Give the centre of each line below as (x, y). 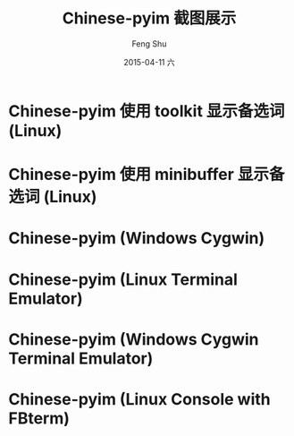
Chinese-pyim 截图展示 (149, 18)
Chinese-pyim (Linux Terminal (123, 279)
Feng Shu (149, 43)
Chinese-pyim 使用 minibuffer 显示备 (147, 175)
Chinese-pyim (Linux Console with (139, 399)
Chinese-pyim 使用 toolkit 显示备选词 (147, 111)
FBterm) (39, 418)
